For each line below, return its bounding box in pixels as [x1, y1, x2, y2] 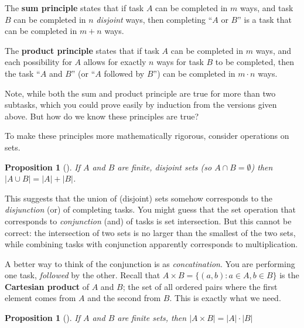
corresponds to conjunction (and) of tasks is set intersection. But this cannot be [5, 214, 292, 227]
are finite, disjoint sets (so [117, 160, 212, 173]
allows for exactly [83, 56, 146, 68]
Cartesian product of [5, 280, 90, 292]
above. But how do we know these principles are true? [5, 110, 199, 122]
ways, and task [240, 2, 293, 13]
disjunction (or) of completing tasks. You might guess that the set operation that [5, 203, 296, 216]
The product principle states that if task [5, 44, 159, 56]
